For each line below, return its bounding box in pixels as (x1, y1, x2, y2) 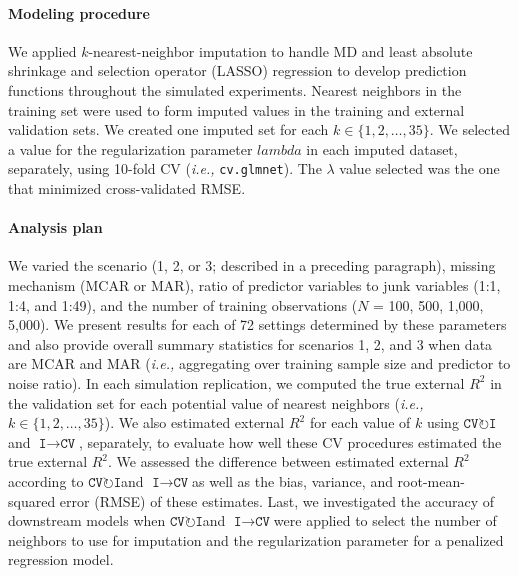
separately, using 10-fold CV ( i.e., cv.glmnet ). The (8, 158, 322, 179)
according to (8, 470, 84, 491)
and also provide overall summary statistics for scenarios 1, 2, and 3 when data (8, 333, 493, 354)
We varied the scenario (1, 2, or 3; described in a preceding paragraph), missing (8, 255, 496, 276)
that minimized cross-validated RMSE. (8, 178, 246, 199)
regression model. (8, 549, 114, 570)
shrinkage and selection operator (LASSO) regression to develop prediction (8, 60, 467, 81)
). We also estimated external (104, 412, 285, 433)
